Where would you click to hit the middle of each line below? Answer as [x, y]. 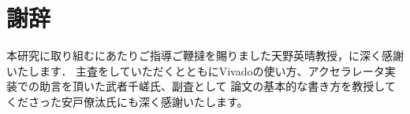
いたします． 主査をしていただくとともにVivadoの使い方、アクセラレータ [196, 70]
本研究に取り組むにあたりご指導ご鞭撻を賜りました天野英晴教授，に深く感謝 [205, 55]
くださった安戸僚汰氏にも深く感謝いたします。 [127, 101]
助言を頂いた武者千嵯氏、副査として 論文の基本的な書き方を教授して [217, 86]
